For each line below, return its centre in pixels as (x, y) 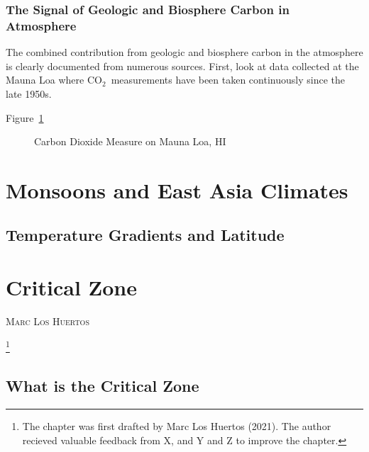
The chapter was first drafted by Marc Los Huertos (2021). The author (177, 426)
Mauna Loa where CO (54, 80)
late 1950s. (29, 93)
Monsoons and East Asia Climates (177, 190)
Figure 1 (25, 117)
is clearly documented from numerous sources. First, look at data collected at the (182, 66)
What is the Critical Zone (103, 386)
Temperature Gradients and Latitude (145, 235)
